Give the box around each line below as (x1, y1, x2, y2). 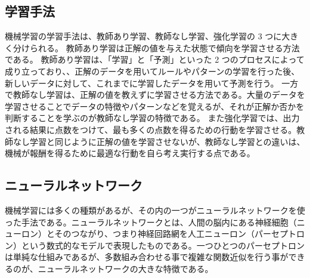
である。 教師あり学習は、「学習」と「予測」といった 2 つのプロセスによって (5, 53, 305, 66)
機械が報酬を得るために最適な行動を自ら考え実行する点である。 (5, 147, 255, 159)
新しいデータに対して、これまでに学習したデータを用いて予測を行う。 (5, 76, 279, 89)
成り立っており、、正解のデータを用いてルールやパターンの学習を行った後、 (5, 64, 300, 77)
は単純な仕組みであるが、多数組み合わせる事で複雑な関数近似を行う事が (5, 251, 289, 263)
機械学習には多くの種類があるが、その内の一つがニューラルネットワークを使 (5, 203, 305, 216)
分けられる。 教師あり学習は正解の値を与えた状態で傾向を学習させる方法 (13, 41, 300, 54)
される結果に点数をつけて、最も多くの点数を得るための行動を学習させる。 (5, 123, 297, 135)
